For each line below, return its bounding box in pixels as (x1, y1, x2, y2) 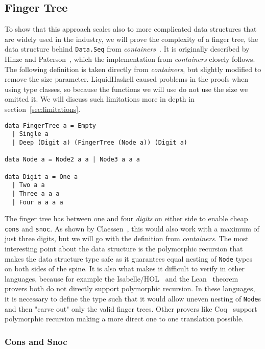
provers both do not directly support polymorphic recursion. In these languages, (5, 283, 255, 294)
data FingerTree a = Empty (5, 122, 96, 129)
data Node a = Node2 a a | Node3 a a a (5, 156, 140, 164)
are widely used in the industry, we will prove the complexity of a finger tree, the (5, 33, 258, 44)
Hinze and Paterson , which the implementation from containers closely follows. (5, 54, 255, 64)
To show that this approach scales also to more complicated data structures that (5, 24, 257, 34)
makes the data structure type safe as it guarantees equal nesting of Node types (5, 253, 253, 264)
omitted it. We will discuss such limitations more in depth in (5, 94, 195, 104)
